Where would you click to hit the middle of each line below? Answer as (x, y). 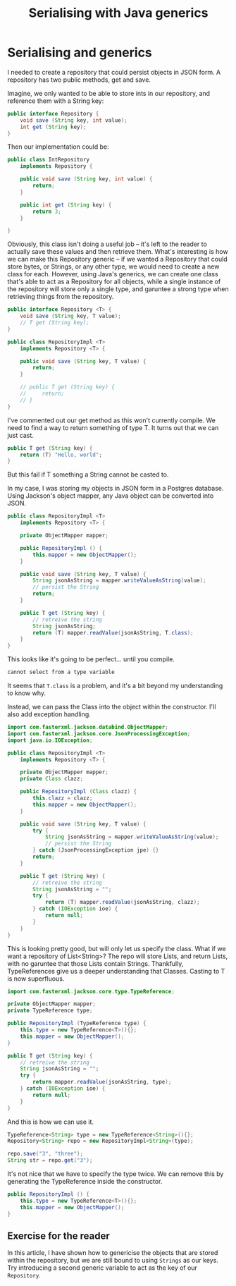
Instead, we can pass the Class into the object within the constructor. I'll (112, 707)
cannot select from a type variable (61, 672)
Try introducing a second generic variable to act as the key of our (102, 1268)
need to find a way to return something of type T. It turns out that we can (113, 427)
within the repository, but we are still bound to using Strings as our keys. (113, 1261)
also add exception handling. (49, 714)
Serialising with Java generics (118, 13)
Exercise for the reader (59, 1236)
